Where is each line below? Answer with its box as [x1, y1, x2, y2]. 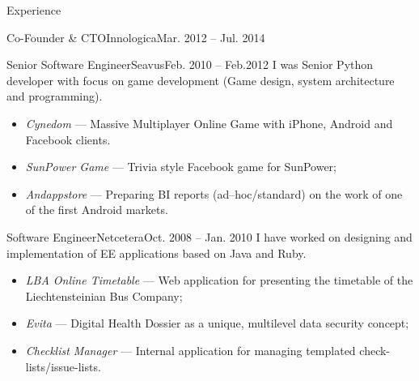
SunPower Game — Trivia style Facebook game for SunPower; [25, 158, 336, 175]
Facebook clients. [25, 131, 111, 148]
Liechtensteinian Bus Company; [25, 287, 183, 304]
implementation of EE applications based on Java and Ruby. [6, 244, 307, 261]
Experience [6, 2, 61, 18]
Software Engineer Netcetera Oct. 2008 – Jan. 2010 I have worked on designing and [6, 228, 413, 245]
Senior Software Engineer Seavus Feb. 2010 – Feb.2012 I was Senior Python [6, 56, 374, 73]
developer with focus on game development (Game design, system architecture [6, 71, 395, 88]
